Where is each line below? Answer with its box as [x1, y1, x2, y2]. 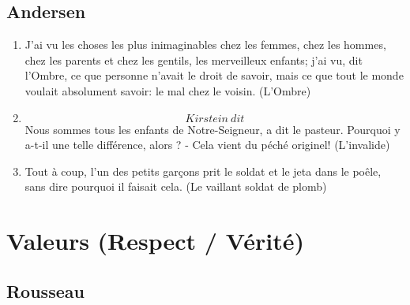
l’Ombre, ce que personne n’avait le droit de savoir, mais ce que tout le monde [24, 67, 404, 84]
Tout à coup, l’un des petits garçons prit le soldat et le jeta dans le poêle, [24, 162, 382, 179]
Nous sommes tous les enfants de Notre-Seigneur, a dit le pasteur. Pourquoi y [24, 121, 401, 137]
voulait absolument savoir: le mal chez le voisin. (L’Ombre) [24, 82, 311, 99]
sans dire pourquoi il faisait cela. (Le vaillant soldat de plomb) [24, 178, 327, 195]
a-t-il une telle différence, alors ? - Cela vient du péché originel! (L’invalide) [24, 136, 390, 153]
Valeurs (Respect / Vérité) [6, 225, 304, 257]
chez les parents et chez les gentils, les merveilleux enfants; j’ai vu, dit [24, 51, 363, 68]
